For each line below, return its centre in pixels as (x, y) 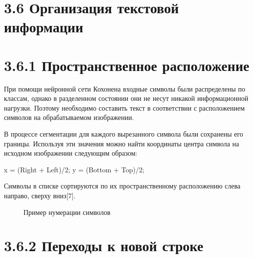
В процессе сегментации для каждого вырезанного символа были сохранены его (124, 134)
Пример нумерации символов (67, 212)
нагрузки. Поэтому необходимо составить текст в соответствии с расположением (124, 107)
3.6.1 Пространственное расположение (127, 65)
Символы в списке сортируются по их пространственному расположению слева (122, 186)
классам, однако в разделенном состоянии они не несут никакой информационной (126, 98)
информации (44, 27)
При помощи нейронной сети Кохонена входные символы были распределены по (125, 88)
